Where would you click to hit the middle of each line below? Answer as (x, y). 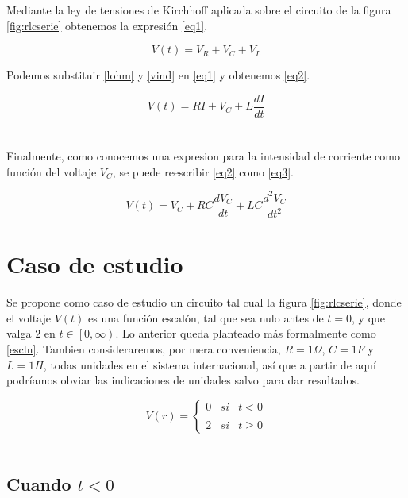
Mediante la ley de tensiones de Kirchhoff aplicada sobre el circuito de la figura (199, 10)
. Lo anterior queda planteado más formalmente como (246, 333)
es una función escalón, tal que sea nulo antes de (206, 317)
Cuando (39, 483)
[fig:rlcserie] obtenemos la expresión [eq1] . (107, 25)
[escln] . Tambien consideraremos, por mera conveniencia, (144, 349)
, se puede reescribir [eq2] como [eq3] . (203, 171)
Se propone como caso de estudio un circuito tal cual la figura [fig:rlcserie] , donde (204, 302)
